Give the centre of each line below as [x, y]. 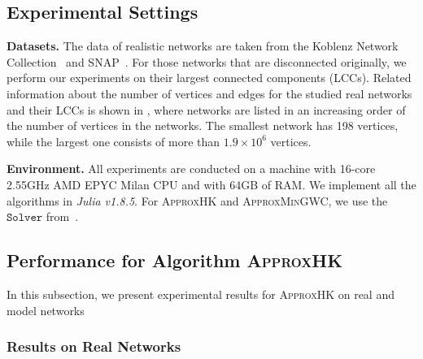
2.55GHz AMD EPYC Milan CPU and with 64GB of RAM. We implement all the [211, 184]
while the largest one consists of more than [113, 141]
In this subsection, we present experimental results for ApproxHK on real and [201, 294]
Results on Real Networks [94, 346]
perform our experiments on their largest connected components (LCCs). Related [209, 78]
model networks [46, 310]
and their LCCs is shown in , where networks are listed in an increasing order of [206, 109]
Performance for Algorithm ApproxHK [175, 260]
